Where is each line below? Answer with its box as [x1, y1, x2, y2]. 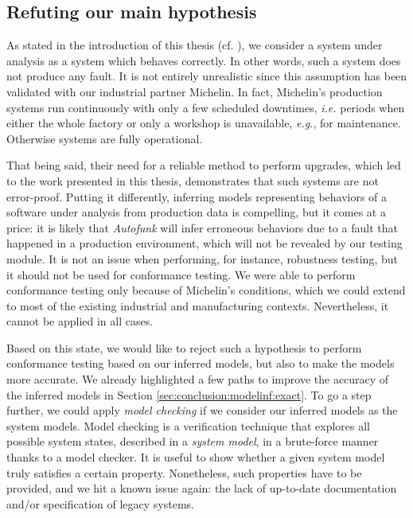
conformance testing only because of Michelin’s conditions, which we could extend [6, 282, 406, 298]
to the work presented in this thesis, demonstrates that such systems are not [6, 172, 379, 189]
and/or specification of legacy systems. [6, 495, 194, 512]
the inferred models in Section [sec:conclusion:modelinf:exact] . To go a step [6, 386, 372, 403]
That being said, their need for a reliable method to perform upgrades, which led [6, 157, 401, 173]
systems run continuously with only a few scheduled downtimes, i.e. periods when [6, 99, 405, 115]
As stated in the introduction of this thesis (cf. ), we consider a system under [6, 37, 383, 53]
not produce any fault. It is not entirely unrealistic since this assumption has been [6, 68, 407, 84]
